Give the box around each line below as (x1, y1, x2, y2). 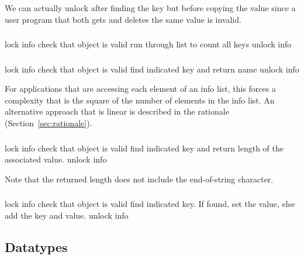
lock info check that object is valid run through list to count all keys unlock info (5, 38, 292, 50)
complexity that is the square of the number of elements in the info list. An (5, 94, 275, 106)
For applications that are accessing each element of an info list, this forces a (5, 82, 276, 95)
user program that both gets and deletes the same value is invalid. (5, 13, 241, 25)
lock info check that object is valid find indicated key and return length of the (5, 141, 284, 154)
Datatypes (5, 237, 68, 255)
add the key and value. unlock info (5, 209, 129, 221)
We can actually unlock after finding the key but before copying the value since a (5, 2, 296, 13)
